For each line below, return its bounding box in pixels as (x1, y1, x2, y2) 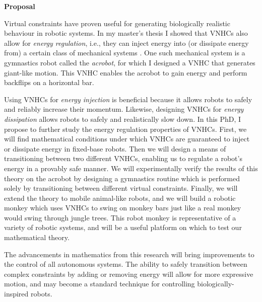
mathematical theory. (4, 232, 70, 243)
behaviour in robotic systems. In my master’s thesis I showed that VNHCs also (4, 28, 248, 38)
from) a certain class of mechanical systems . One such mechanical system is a (4, 47, 245, 58)
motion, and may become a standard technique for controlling (4, 278, 195, 289)
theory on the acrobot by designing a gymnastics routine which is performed (4, 173, 240, 183)
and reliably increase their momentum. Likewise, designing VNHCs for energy (4, 104, 244, 114)
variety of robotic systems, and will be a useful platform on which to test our (4, 222, 242, 233)
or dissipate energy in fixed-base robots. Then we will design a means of (4, 143, 226, 154)
